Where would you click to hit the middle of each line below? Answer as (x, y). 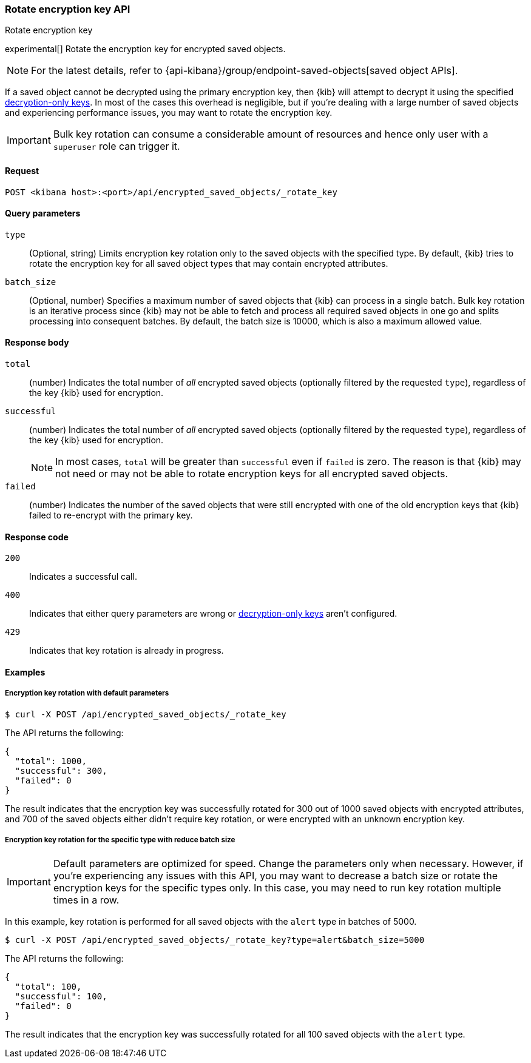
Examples (25, 672)
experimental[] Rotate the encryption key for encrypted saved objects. (145, 49)
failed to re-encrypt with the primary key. (111, 515)
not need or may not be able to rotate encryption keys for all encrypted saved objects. (252, 474)
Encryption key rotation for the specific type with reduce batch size (120, 840)
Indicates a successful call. (83, 577)
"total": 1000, (51, 761)
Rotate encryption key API (68, 9)
